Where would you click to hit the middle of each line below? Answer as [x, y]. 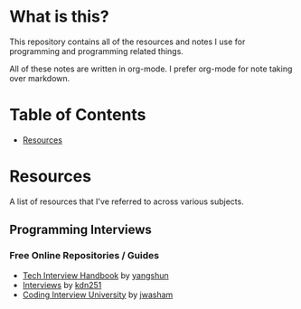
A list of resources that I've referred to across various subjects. [127, 201]
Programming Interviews [80, 230]
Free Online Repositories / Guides [85, 256]
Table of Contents [78, 115]
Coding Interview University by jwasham [98, 295]
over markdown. [40, 78]
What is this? [60, 17]
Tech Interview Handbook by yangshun [95, 275]
